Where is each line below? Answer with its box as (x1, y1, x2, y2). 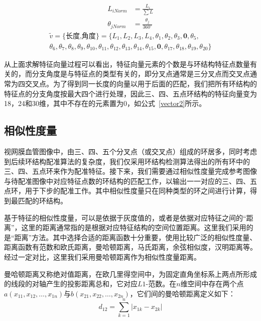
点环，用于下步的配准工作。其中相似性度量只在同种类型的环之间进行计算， (4, 185, 250, 196)
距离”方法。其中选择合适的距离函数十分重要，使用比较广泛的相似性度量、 (14, 232, 257, 242)
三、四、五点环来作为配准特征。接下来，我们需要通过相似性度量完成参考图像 (4, 166, 257, 176)
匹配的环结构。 (18, 195, 67, 205)
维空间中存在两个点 (180, 278, 244, 289)
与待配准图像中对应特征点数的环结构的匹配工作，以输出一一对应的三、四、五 (4, 175, 257, 186)
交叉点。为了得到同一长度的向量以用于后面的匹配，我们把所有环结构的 (25, 78, 257, 88)
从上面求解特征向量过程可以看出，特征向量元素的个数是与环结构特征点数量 (4, 58, 250, 69)
